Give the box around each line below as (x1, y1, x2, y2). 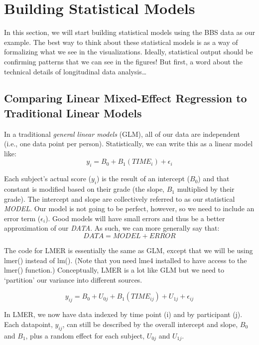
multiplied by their (177, 184, 235, 194)
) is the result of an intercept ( (97, 173, 190, 184)
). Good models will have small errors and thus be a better (45, 213, 225, 223)
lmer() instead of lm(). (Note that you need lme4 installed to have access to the (4, 255, 247, 265)
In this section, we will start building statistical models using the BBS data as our (4, 27, 255, 37)
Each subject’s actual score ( (4, 173, 92, 184)
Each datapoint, (4, 319, 53, 329)
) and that (198, 173, 230, 184)
